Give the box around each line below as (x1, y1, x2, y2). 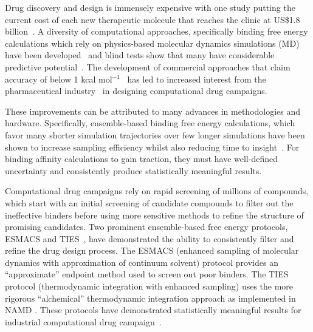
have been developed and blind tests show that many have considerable (5, 49, 275, 61)
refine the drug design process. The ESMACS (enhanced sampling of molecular (5, 244, 299, 257)
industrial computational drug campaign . (5, 315, 162, 328)
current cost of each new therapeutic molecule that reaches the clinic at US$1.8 (5, 13, 300, 25)
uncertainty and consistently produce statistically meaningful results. (5, 164, 262, 177)
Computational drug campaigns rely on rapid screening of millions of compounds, (5, 185, 309, 197)
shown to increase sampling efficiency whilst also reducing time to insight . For (5, 140, 300, 153)
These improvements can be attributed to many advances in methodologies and (5, 104, 301, 117)
